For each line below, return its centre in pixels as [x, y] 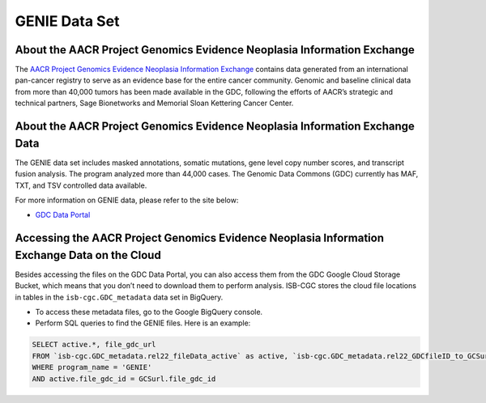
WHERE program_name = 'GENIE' [92, 367]
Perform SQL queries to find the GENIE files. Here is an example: [143, 323]
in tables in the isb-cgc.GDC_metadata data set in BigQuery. [119, 297]
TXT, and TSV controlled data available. [81, 185]
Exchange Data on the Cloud [88, 255]
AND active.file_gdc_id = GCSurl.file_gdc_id [124, 379]
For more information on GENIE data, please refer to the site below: [127, 200]
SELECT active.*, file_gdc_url [94, 345]
